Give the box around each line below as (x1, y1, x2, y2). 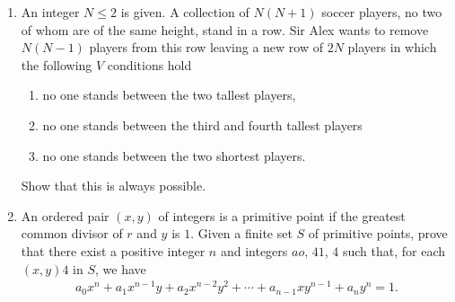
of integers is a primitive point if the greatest (158, 206, 406, 225)
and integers (220, 241, 288, 260)
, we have (94, 259, 146, 278)
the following (21, 55, 92, 74)
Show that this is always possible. (21, 176, 206, 195)
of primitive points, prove (308, 224, 448, 243)
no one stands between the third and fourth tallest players (42, 115, 363, 134)
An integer (21, 3, 80, 21)
